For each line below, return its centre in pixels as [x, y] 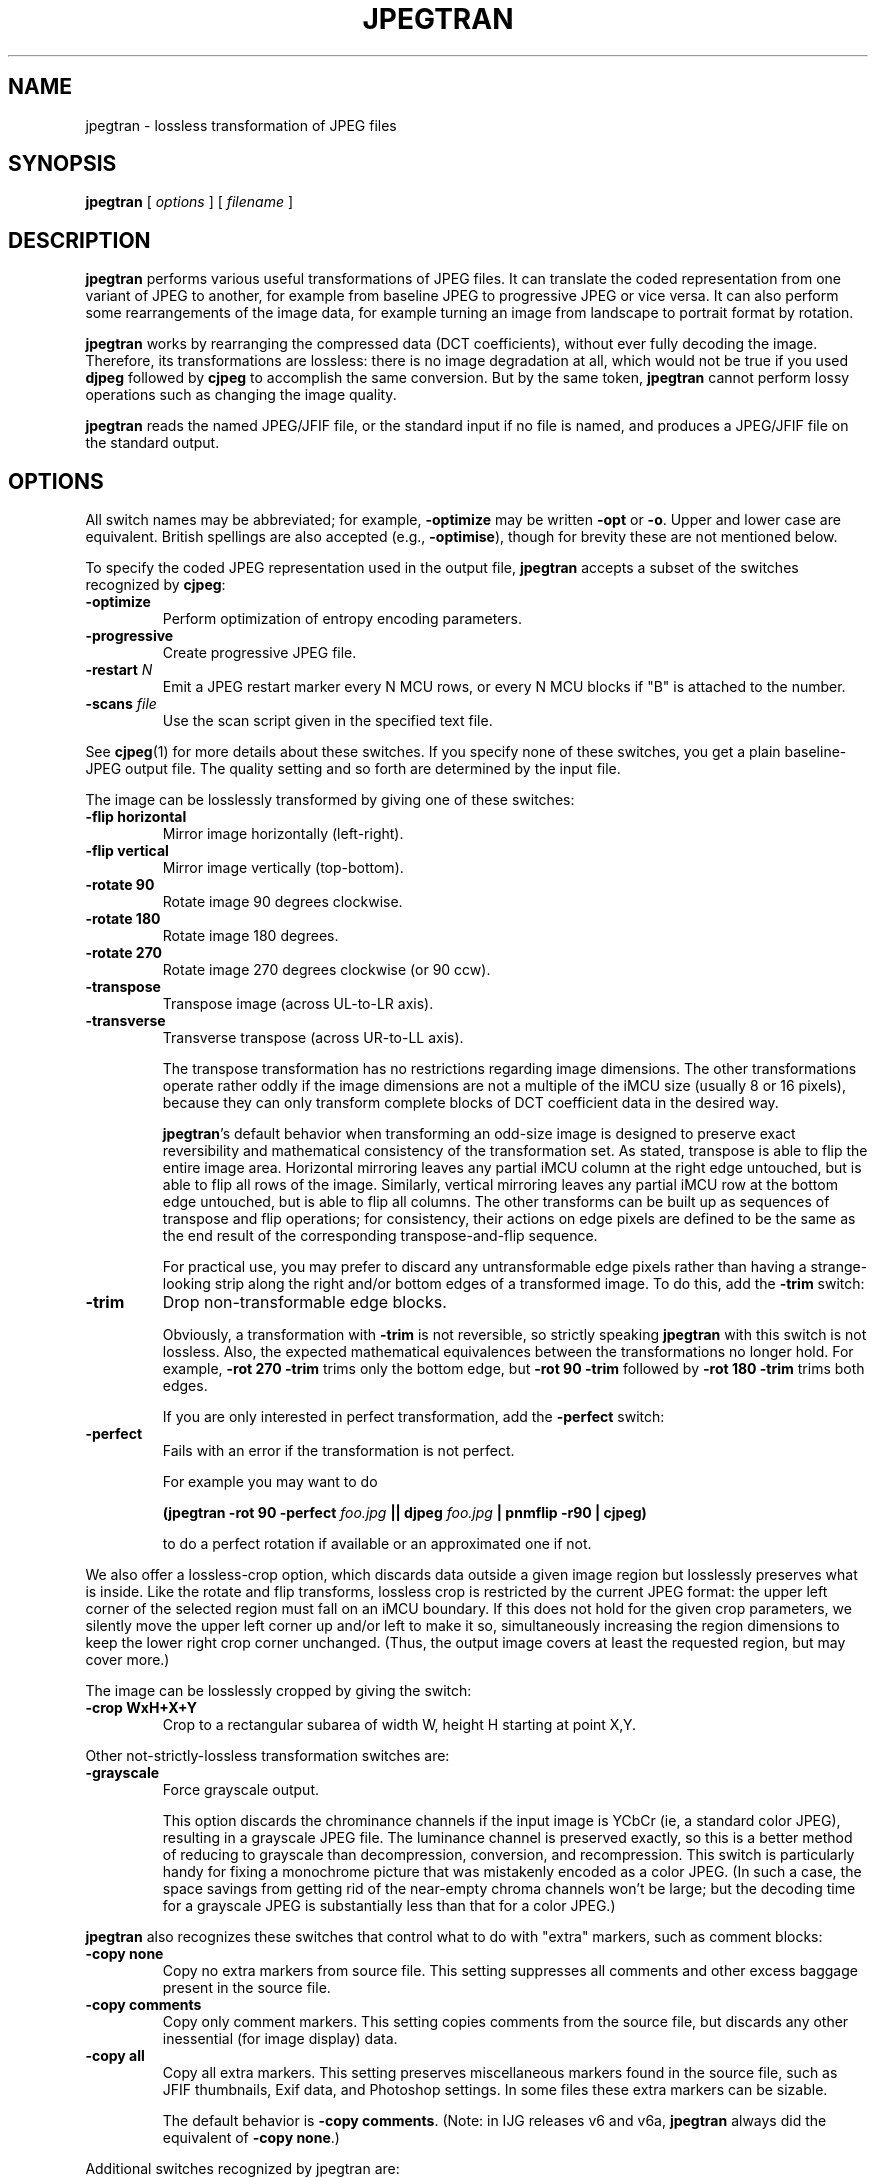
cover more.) [127, 1660]
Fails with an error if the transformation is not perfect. [338, 1451]
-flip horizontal [136, 817]
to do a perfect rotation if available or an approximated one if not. [377, 1544]
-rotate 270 [124, 953]
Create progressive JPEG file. [259, 653]
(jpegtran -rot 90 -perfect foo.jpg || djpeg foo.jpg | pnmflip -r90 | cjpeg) [404, 1513]
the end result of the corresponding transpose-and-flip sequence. [380, 1236]
